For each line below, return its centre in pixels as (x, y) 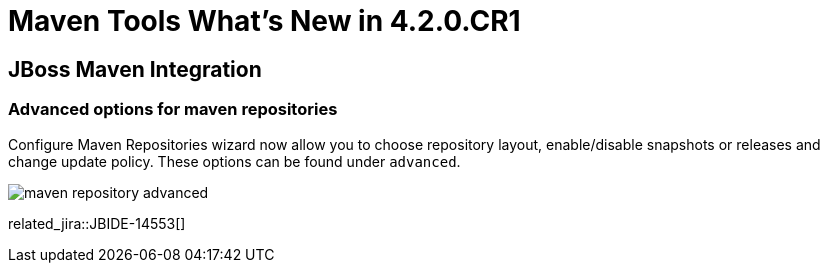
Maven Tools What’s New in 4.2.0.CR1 (264, 21)
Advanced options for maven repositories (173, 109)
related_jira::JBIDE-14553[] (97, 223)
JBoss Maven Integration (135, 69)
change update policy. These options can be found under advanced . (234, 161)
